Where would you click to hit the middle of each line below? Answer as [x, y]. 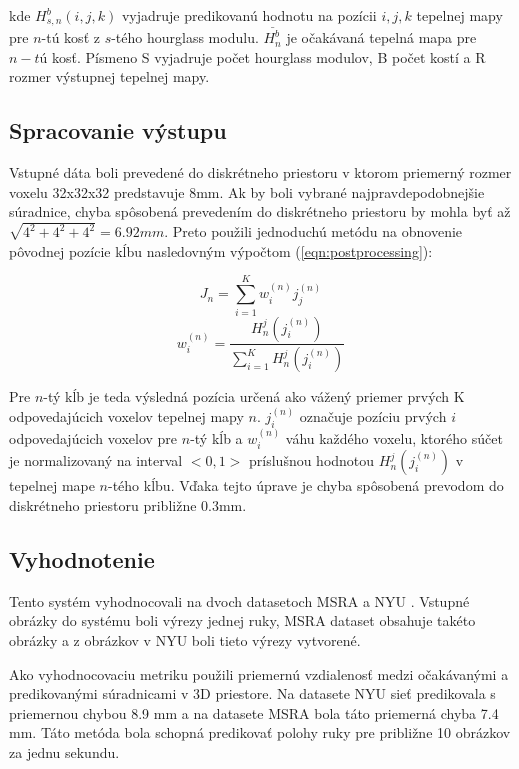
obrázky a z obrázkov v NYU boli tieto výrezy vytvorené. [185, 640]
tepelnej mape [52, 485]
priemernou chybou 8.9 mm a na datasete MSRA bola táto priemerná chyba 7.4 [254, 712]
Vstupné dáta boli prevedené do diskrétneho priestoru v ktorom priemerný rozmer [260, 172]
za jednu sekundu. [64, 752]
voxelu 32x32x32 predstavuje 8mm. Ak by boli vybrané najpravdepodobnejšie [247, 191]
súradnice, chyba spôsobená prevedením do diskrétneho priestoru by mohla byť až [260, 211]
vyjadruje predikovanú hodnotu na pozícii [249, 15]
